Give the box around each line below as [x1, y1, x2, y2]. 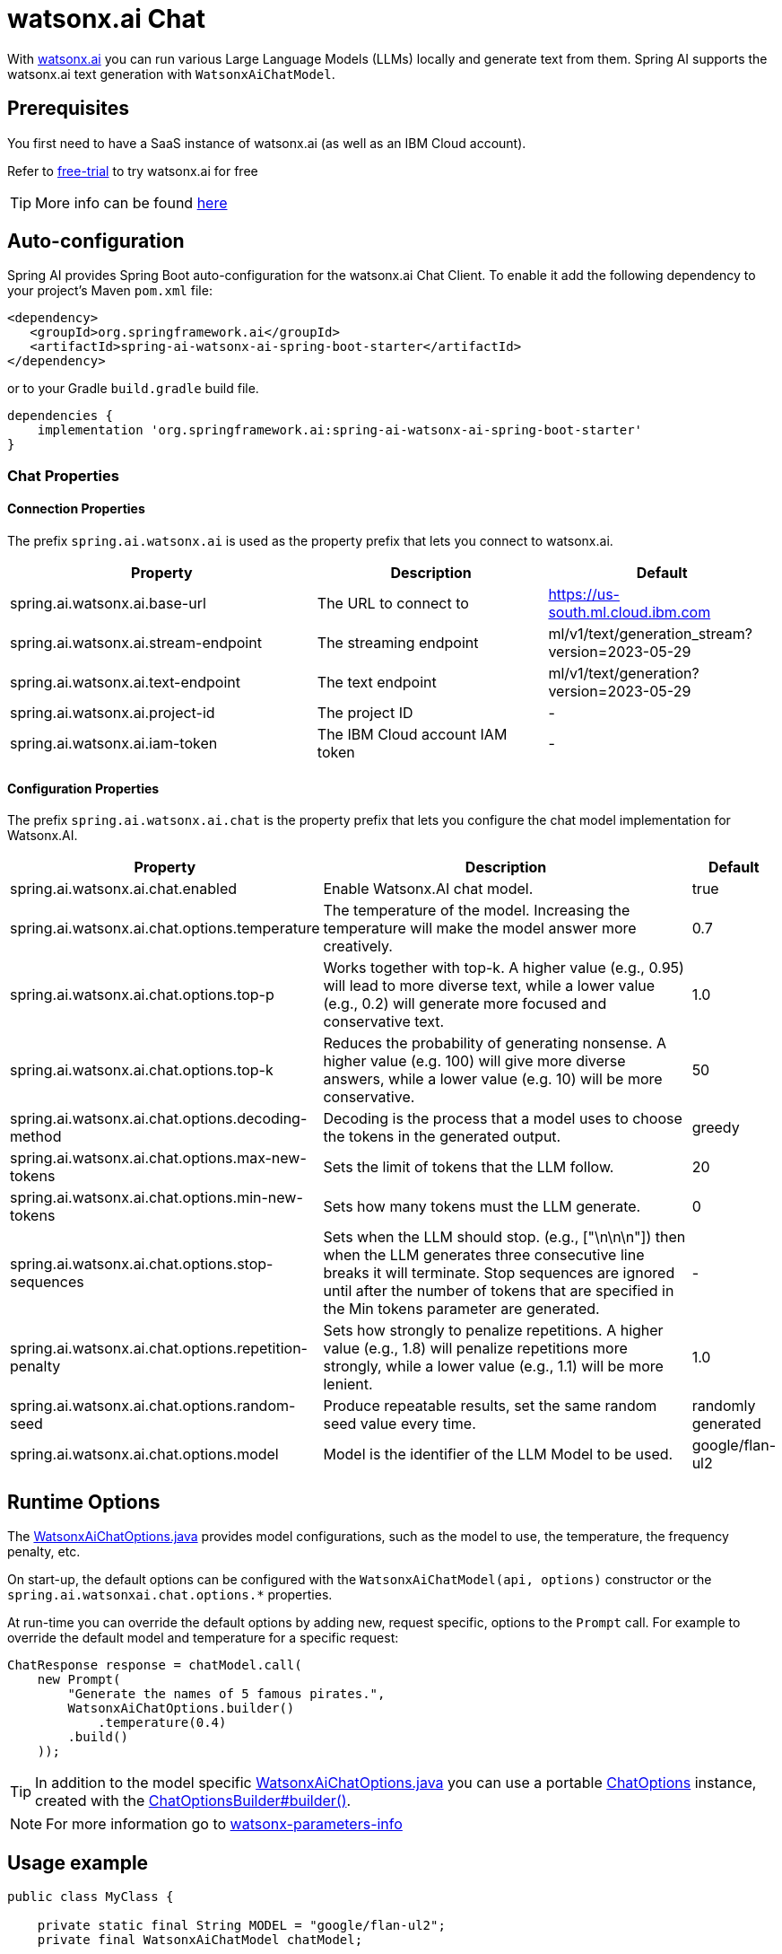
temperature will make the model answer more [323, 919, 637, 938]
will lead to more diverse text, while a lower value [323, 977, 656, 995]
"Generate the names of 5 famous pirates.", [67, 1687, 386, 1702]
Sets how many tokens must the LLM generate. [323, 1197, 641, 1216]
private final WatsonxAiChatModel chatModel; [37, 1932, 363, 1947]
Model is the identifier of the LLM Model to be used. [323, 1445, 673, 1464]
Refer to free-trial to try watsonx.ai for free [7, 162, 258, 179]
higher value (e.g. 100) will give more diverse [323, 1052, 626, 1071]
